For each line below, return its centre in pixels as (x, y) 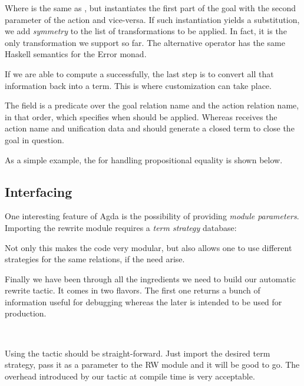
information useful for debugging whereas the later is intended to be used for (143, 301)
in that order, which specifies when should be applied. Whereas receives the (141, 116)
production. (26, 313)
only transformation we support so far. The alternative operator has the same (145, 42)
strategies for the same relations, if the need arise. (95, 259)
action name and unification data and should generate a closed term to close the (150, 128)
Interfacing (39, 191)
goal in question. (34, 139)
